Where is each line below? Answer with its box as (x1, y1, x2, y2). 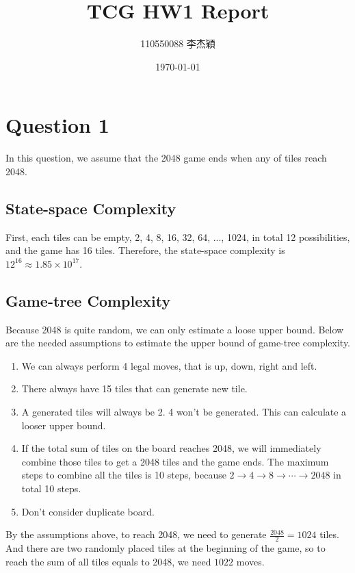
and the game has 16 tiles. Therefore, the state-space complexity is (5, 243, 285, 257)
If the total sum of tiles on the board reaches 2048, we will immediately (21, 441, 321, 455)
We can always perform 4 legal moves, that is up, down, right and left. (21, 358, 317, 372)
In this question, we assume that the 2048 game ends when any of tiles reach (5, 151, 327, 165)
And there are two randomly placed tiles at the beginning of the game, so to (5, 540, 326, 555)
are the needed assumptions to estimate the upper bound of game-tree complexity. (5, 335, 351, 350)
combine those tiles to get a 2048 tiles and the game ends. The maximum (21, 454, 329, 468)
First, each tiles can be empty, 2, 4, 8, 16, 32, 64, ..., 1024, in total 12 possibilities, (5, 229, 350, 244)
